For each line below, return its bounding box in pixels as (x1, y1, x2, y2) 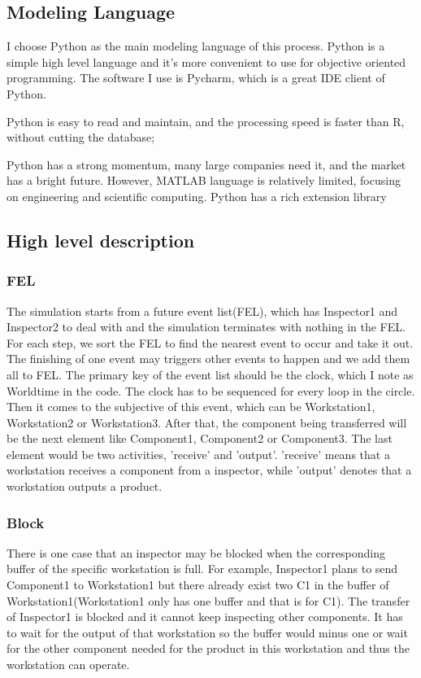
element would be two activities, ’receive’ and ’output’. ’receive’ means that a (7, 445, 390, 462)
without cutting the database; (7, 129, 155, 146)
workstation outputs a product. (7, 478, 163, 495)
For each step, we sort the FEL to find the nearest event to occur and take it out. (7, 334, 414, 351)
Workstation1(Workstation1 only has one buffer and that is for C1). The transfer (7, 592, 410, 609)
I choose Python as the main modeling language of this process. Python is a (7, 37, 385, 55)
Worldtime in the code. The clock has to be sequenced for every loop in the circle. (7, 382, 415, 399)
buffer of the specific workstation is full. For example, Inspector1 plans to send (7, 560, 398, 577)
